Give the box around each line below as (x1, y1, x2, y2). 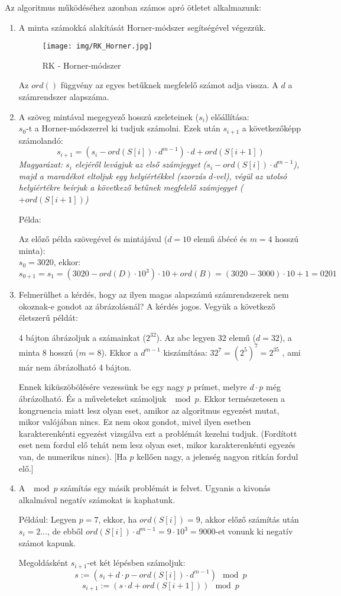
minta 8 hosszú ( (18, 346, 79, 358)
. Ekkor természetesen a (199, 392, 285, 405)
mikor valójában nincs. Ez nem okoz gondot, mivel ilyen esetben (18, 415, 251, 428)
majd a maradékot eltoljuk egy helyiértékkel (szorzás (18, 169, 206, 182)
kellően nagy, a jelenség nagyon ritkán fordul (137, 450, 298, 463)
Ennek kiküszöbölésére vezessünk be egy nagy (18, 381, 184, 393)
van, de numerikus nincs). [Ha (18, 450, 127, 463)
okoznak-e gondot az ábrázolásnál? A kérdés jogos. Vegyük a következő (18, 299, 275, 312)
